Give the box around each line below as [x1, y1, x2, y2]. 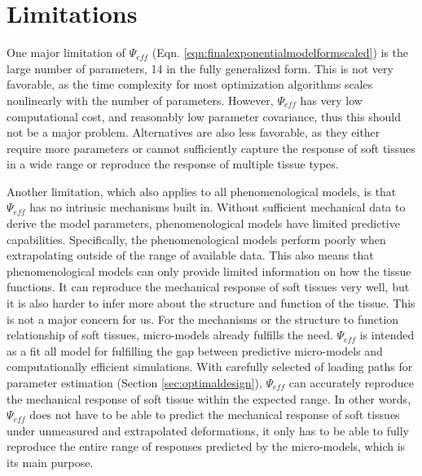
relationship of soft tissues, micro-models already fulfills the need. [7, 326, 333, 343]
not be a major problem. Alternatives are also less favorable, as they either [7, 124, 380, 141]
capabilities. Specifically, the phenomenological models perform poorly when [7, 230, 386, 247]
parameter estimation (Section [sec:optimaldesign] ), [7, 374, 262, 391]
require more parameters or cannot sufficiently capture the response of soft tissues [7, 139, 415, 156]
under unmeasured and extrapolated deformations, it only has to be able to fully [7, 421, 409, 439]
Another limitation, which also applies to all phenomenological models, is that [7, 182, 397, 199]
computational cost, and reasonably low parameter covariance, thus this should [7, 107, 401, 124]
